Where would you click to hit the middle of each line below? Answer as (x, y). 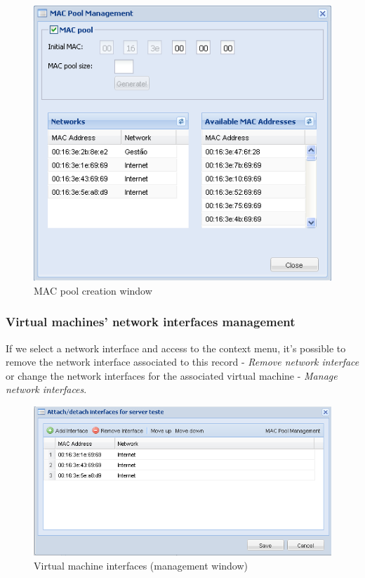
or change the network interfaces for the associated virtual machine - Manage (172, 375)
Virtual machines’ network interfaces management (151, 322)
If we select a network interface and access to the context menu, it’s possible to (176, 348)
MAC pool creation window (93, 290)
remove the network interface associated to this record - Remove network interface (182, 362)
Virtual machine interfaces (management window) (141, 565)
